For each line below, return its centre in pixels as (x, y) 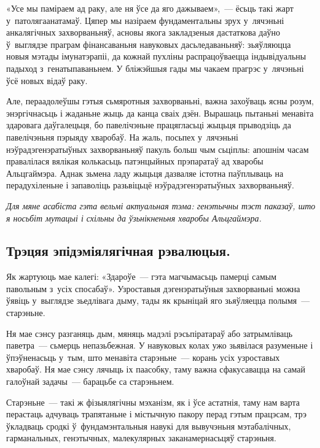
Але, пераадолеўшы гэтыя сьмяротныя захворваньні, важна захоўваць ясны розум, (160, 101)
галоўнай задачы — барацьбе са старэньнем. (90, 381)
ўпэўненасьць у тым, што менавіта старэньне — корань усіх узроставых (143, 357)
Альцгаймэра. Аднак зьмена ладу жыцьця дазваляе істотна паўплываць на (145, 173)
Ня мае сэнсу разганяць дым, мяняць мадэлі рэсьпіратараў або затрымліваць (150, 333)
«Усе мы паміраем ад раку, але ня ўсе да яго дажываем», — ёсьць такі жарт (150, 8)
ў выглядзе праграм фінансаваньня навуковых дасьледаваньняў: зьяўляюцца (149, 44)
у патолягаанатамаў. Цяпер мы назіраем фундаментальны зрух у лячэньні (145, 20)
